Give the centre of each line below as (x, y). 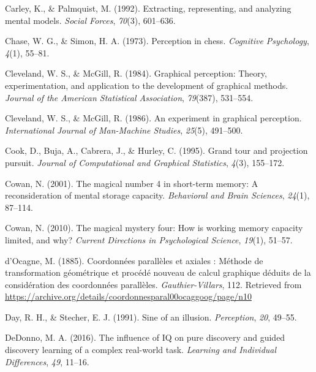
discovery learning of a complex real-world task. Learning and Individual (141, 350)
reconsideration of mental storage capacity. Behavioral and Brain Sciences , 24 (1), (157, 195)
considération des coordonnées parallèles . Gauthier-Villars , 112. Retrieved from (153, 284)
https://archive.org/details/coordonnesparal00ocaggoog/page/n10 (128, 296)
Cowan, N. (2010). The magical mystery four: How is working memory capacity (154, 228)
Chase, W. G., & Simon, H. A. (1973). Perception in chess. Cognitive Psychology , (157, 41)
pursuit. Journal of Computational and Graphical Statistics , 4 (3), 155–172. (145, 162)
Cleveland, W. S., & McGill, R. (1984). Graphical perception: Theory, (136, 73)
